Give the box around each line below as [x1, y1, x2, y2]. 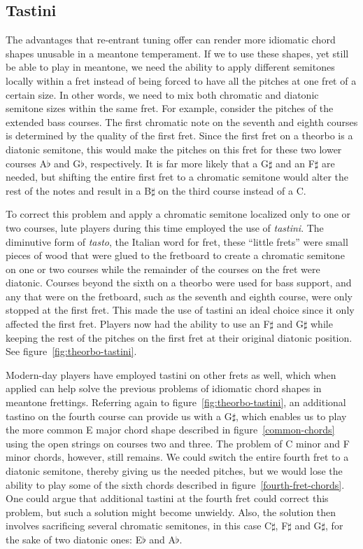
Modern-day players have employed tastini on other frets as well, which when [6, 367, 336, 382]
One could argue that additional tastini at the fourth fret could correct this [6, 491, 329, 506]
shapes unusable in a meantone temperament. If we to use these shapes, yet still [6, 46, 349, 60]
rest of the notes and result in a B [6, 183, 152, 197]
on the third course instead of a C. [158, 183, 306, 197]
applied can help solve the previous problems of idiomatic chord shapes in [6, 381, 322, 396]
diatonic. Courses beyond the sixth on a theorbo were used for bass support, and [6, 275, 352, 290]
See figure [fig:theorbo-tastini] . [6, 344, 137, 359]
